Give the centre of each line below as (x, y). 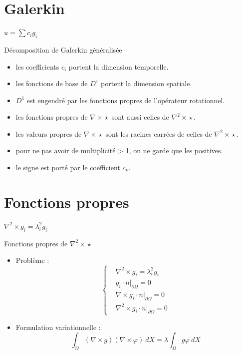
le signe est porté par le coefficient (68, 167)
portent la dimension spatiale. (146, 83)
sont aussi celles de (140, 117)
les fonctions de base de (52, 83)
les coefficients (37, 66)
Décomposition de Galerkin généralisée (63, 49)
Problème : (32, 260)
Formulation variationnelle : (58, 327)
